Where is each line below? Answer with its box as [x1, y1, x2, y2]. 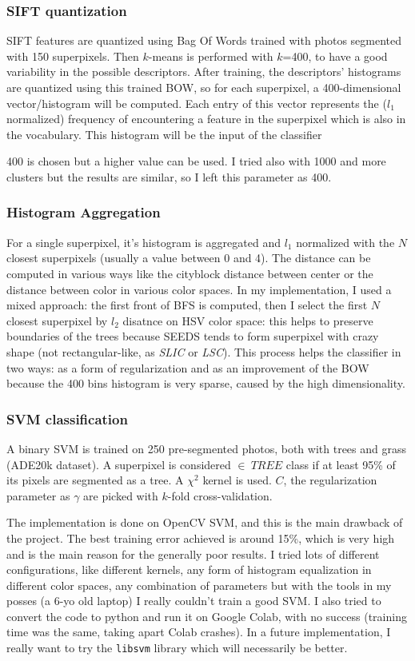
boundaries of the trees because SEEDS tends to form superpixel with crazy [6, 328, 379, 344]
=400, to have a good [282, 47, 388, 64]
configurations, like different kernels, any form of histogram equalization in [6, 561, 372, 578]
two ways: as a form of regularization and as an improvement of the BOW [6, 359, 369, 376]
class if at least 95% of [285, 456, 396, 472]
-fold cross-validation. [167, 487, 273, 504]
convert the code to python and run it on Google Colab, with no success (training [6, 607, 407, 624]
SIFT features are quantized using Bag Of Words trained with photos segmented [6, 32, 402, 49]
